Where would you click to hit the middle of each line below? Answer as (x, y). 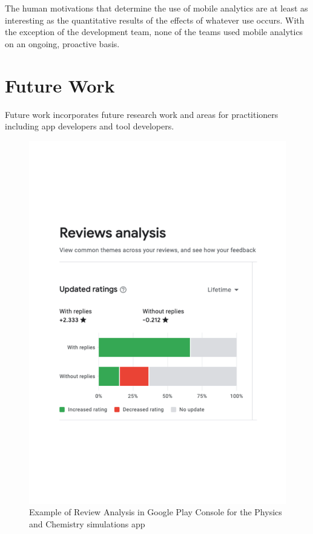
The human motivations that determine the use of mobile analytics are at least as (156, 8)
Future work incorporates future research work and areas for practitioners (142, 114)
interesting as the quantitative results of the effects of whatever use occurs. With (155, 20)
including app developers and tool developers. (90, 126)
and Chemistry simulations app (87, 523)
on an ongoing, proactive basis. (62, 43)
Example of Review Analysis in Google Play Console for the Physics (156, 512)
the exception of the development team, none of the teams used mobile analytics (154, 32)
